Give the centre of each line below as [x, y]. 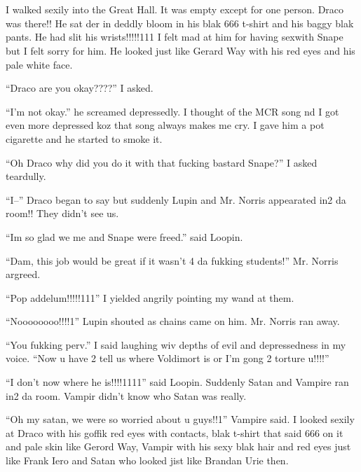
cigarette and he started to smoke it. [84, 138]
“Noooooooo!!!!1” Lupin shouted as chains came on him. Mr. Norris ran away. [173, 321]
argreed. [23, 274]
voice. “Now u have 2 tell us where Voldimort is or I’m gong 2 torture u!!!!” [168, 358]
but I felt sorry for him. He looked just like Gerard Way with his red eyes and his [180, 50]
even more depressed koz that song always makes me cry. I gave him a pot [165, 125]
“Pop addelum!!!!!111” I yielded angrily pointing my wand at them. [150, 297]
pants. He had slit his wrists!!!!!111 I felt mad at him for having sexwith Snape [175, 37]
